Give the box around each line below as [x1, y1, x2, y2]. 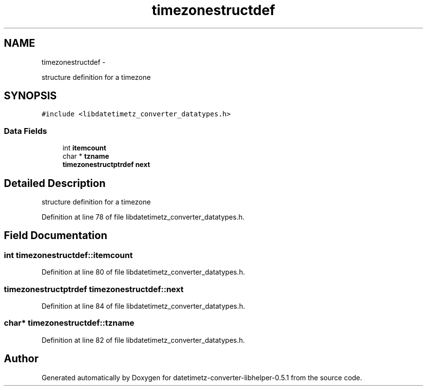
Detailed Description [4, 177, 106, 189]
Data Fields [4, 126, 47, 136]
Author [4, 353, 39, 365]
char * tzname [62, 152, 109, 161]
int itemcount [62, 144, 106, 152]
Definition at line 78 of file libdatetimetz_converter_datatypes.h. [41, 213, 245, 222]
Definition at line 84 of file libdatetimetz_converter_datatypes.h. [41, 302, 245, 310]
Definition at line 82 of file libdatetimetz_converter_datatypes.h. [41, 335, 245, 344]
